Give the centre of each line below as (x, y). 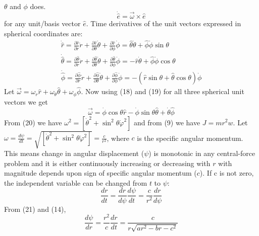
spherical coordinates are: (43, 33)
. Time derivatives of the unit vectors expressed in (164, 23)
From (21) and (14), (35, 209)
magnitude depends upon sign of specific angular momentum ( (100, 173)
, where (118, 138)
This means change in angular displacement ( (74, 153)
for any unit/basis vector (42, 23)
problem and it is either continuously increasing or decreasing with (107, 163)
